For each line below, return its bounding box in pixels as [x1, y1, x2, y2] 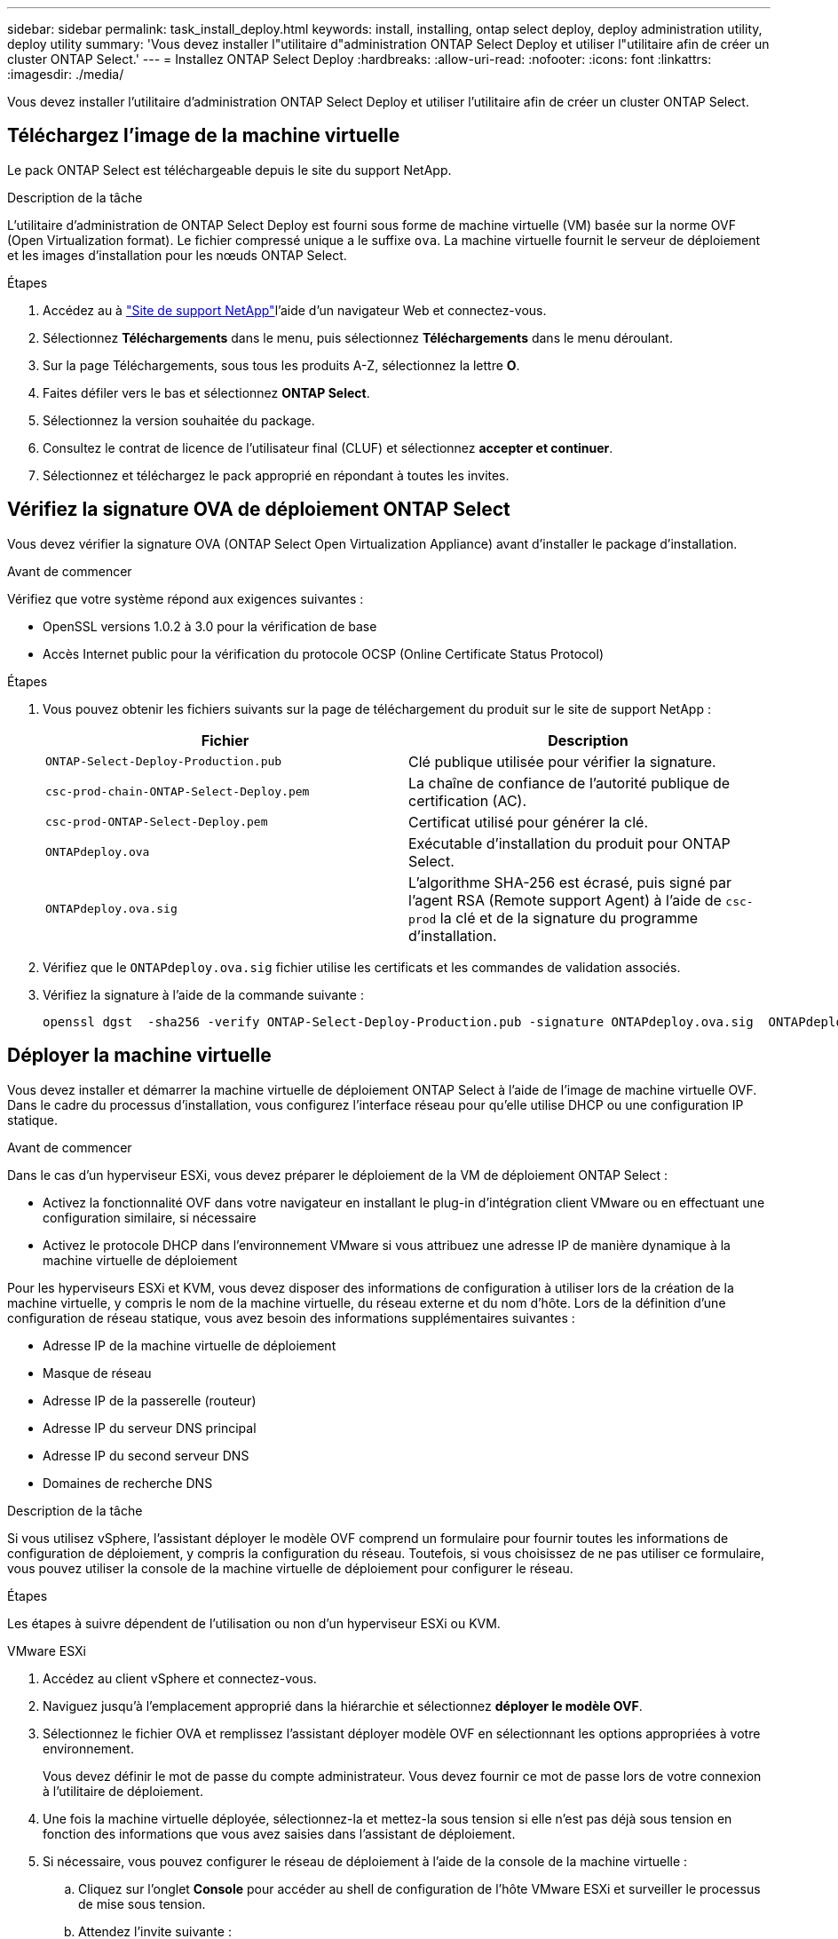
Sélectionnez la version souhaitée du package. [43, 412, 315, 428]
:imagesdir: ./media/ [7, 67, 124, 82]
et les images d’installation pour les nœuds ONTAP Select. [7, 247, 347, 263]
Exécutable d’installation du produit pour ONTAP [408, 834, 731, 852]
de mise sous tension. [78, 1895, 206, 1911]
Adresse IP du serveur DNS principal [43, 1420, 257, 1436]
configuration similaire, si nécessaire [43, 1209, 257, 1225]
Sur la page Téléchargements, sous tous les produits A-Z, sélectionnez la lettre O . [43, 357, 520, 373]
